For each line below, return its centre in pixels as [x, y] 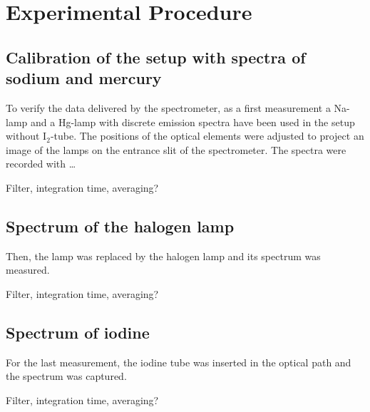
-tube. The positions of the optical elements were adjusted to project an [207, 136]
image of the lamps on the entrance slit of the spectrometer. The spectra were [176, 149]
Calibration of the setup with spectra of [156, 57]
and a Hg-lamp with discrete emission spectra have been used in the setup [192, 122]
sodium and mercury [84, 78]
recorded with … [41, 164]
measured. [28, 270]
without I [26, 136]
